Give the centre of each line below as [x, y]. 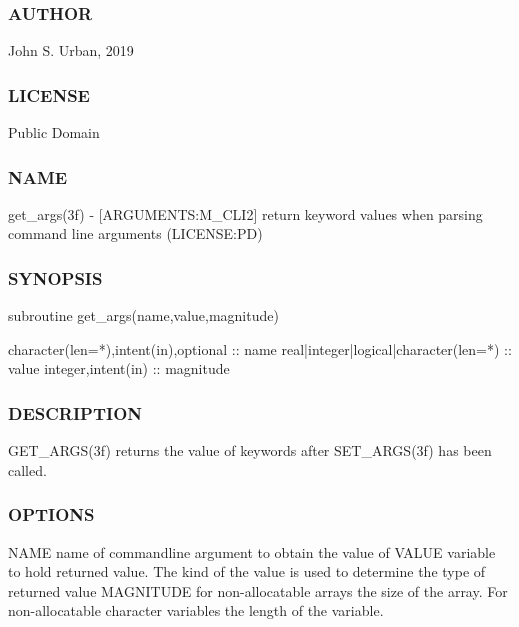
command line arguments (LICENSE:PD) [135, 233]
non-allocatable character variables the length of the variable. [196, 610]
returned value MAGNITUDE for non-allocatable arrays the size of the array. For [258, 590]
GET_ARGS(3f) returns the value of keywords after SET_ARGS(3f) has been [250, 450]
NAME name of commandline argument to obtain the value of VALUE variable [252, 551]
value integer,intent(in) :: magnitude [119, 368]
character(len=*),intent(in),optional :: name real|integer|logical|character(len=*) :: [260, 348]
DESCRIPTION [75, 412]
